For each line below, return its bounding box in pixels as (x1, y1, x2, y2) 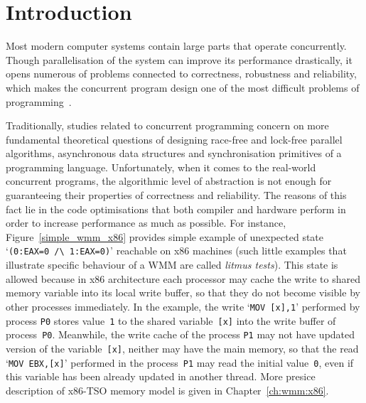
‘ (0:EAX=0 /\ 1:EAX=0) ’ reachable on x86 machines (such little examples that (6, 243, 347, 258)
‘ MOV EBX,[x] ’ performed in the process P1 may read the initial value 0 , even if (6, 355, 354, 370)
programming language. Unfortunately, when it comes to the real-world (6, 159, 316, 174)
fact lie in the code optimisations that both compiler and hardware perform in (6, 201, 346, 216)
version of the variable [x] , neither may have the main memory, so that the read (6, 340, 359, 355)
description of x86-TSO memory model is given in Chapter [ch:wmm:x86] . (6, 382, 329, 397)
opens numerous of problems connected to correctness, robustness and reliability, (6, 66, 357, 81)
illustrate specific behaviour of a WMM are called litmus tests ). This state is (6, 257, 338, 272)
